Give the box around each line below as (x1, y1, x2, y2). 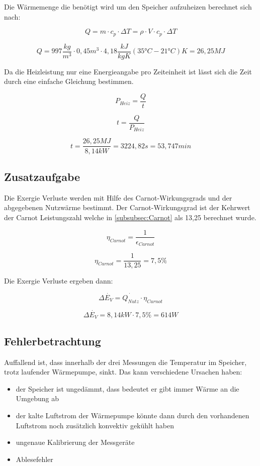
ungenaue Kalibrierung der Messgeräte (16, 437, 135, 447)
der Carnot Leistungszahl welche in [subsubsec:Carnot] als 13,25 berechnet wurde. (4, 212, 256, 222)
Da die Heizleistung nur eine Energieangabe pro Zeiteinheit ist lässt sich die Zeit (4, 66, 252, 76)
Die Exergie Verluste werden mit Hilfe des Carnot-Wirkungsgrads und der (4, 192, 232, 203)
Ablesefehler (16, 453, 53, 464)
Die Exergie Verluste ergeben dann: (4, 275, 113, 286)
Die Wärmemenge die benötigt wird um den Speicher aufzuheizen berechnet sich (4, 2, 252, 12)
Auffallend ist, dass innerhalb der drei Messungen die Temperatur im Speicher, (4, 356, 247, 367)
